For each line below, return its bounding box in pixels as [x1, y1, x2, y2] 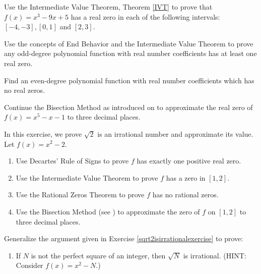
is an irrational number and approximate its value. [97, 128, 253, 139]
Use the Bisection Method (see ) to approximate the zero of [16, 206, 200, 216]
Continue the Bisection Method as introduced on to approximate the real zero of [4, 101, 253, 112]
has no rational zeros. [152, 189, 219, 200]
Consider [16, 260, 43, 270]
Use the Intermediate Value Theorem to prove [16, 172, 158, 183]
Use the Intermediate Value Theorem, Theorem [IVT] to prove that [4, 2, 213, 12]
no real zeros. [4, 85, 45, 95]
